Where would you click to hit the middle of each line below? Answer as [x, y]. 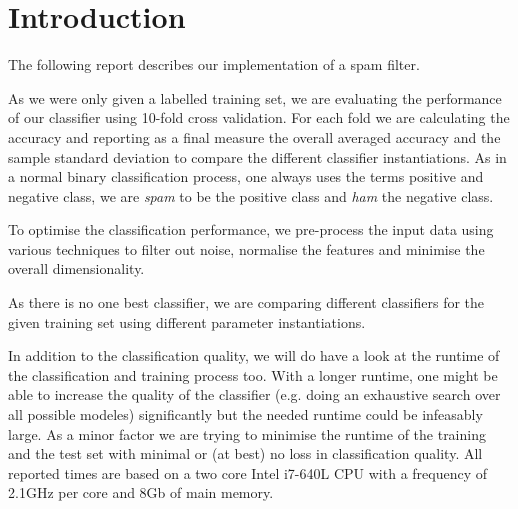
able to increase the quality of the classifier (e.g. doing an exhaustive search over [254, 394]
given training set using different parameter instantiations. [187, 321]
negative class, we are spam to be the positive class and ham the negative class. [251, 195]
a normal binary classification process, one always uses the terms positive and [246, 176]
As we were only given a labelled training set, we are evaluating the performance [255, 97]
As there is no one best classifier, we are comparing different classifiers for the [246, 302]
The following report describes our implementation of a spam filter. [214, 64]
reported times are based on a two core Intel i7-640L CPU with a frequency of [248, 472]
